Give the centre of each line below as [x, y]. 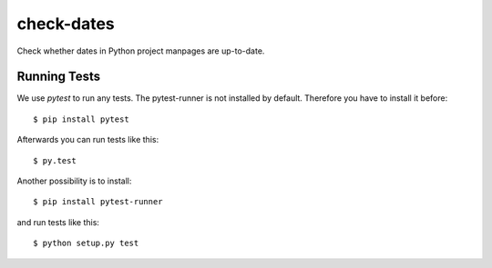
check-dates [66, 24]
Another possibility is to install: [74, 181]
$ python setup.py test [86, 243]
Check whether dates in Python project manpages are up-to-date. [141, 51]
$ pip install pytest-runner [98, 202]
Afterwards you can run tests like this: [88, 140]
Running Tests [58, 77]
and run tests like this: [58, 222]
